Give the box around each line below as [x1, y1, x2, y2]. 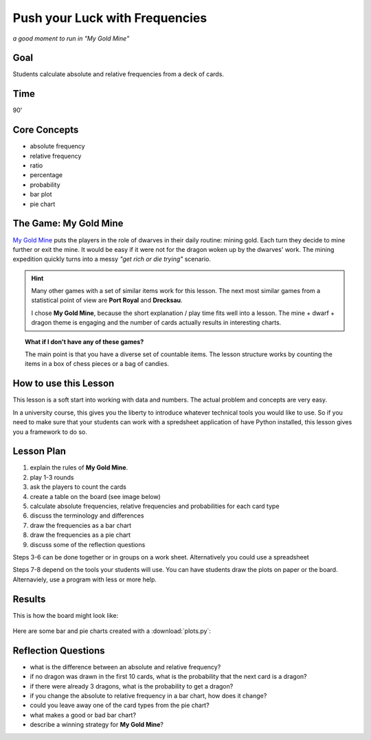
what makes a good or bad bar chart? [30, 710, 137, 719]
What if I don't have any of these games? [25, 337, 144, 346]
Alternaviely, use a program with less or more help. [12, 575, 157, 583]
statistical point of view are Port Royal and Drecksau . [31, 296, 183, 305]
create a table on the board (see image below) [30, 492, 161, 500]
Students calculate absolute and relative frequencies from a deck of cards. [12, 70, 225, 78]
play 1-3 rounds [30, 473, 74, 481]
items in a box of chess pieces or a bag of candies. [25, 360, 170, 368]
